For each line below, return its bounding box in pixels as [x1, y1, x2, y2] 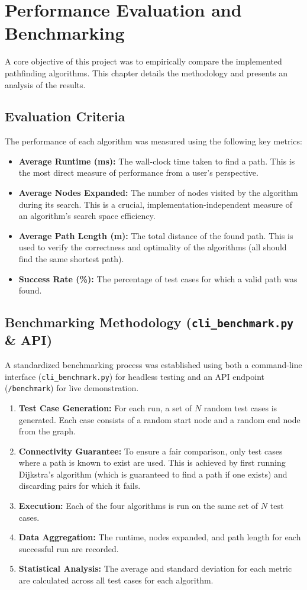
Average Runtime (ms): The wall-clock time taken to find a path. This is [18, 154, 295, 167]
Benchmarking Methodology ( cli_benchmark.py [5, 313, 293, 331]
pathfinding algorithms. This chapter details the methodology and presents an [5, 66, 288, 79]
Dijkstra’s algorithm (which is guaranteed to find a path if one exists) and [18, 468, 287, 480]
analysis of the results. [5, 78, 86, 91]
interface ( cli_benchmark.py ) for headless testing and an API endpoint [5, 370, 265, 382]
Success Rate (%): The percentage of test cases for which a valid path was [18, 272, 298, 285]
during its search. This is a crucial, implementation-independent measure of [18, 198, 292, 210]
